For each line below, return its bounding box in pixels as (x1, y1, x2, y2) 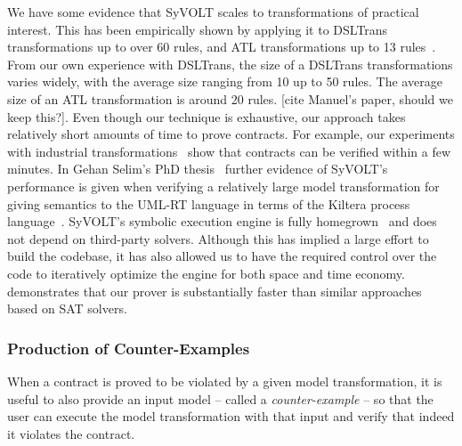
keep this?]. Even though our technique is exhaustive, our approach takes (7, 107, 406, 126)
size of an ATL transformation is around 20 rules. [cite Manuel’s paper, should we (7, 89, 453, 108)
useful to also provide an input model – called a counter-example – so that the (7, 389, 434, 408)
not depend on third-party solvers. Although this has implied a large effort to (7, 229, 429, 247)
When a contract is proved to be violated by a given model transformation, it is (7, 371, 442, 390)
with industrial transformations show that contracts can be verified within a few (7, 142, 450, 160)
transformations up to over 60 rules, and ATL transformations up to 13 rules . (7, 37, 436, 56)
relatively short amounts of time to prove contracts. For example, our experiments (7, 125, 455, 143)
